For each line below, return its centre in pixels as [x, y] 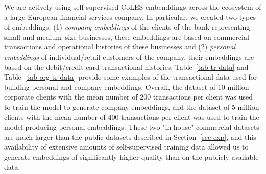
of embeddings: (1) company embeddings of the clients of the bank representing [127, 27]
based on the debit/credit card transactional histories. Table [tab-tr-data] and [126, 67]
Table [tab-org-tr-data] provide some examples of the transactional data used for [131, 77]
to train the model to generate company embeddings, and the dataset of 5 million [132, 106]
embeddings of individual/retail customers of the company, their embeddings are [129, 56]
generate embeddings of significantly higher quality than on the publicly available [131, 156]
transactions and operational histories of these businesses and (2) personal [120, 47]
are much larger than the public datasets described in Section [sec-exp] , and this [130, 136]
